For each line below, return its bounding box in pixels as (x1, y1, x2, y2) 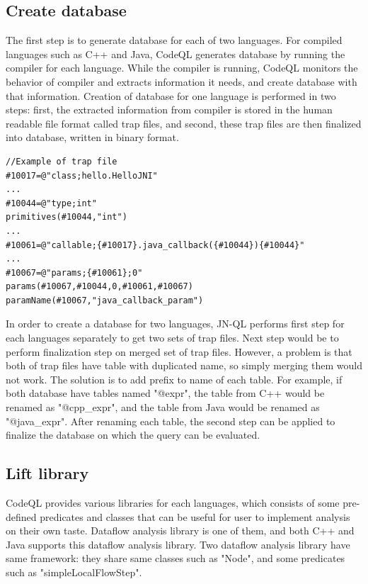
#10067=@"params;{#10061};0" (6, 267, 143, 278)
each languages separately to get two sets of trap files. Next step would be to (6, 330, 339, 345)
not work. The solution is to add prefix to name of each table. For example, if (6, 371, 343, 386)
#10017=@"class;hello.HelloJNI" (6, 170, 158, 181)
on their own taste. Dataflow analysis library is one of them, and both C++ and (6, 523, 355, 538)
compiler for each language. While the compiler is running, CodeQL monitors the (6, 60, 358, 75)
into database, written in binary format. (6, 130, 179, 145)
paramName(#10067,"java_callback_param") (6, 295, 204, 305)
